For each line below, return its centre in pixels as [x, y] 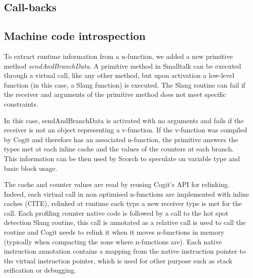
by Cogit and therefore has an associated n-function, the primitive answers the [121, 139]
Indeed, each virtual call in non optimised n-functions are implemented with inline [126, 194]
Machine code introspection [75, 36]
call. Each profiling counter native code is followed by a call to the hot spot [116, 213]
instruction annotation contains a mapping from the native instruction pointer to [125, 251]
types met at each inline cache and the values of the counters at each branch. [119, 149]
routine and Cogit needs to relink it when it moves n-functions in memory [114, 232]
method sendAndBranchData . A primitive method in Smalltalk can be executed [123, 65]
